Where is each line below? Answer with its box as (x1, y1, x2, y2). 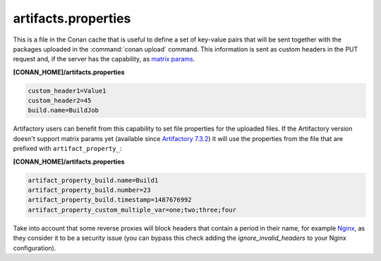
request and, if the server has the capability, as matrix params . (13, 55, 195, 63)
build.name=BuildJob (28, 107, 99, 114)
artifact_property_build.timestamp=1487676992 (28, 196, 192, 204)
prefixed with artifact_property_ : (13, 145, 122, 153)
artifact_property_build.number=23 (28, 186, 151, 194)
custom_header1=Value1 (28, 87, 107, 95)
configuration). (13, 243, 56, 252)
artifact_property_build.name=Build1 (28, 176, 159, 184)
